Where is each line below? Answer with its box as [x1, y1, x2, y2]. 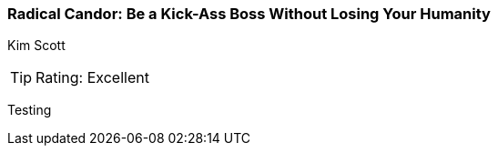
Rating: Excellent [36, 68, 149, 87]
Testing [7, 102, 52, 118]
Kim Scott [7, 37, 66, 54]
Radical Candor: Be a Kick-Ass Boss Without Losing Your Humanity [7, 5, 491, 23]
